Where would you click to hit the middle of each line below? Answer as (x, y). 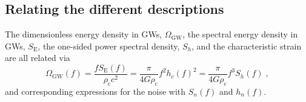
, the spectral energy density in (240, 34)
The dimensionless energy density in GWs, (84, 34)
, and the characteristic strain (247, 46)
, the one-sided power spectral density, (109, 46)
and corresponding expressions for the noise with (95, 91)
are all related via (38, 58)
